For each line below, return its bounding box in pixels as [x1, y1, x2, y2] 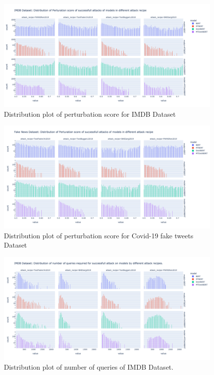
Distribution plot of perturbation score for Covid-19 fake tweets [4, 230, 194, 240]
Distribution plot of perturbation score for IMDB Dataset [4, 108, 176, 119]
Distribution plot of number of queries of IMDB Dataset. [4, 361, 174, 372]
